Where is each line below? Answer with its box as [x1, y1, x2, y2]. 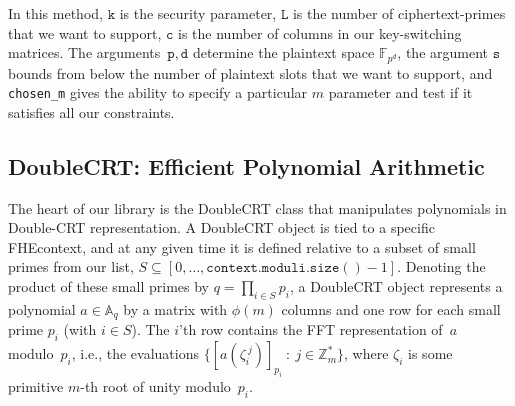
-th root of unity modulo [80, 375, 231, 396]
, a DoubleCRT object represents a [289, 276, 503, 297]
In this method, [8, 3, 103, 23]
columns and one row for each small [281, 298, 501, 319]
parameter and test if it [328, 82, 473, 103]
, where [344, 343, 389, 364]
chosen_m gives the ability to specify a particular [8, 82, 308, 103]
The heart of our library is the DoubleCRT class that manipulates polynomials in [8, 197, 507, 218]
